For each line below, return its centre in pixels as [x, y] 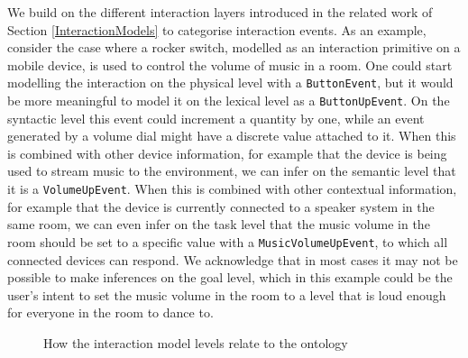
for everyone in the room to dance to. [110, 312]
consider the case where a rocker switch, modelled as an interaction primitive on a [234, 47]
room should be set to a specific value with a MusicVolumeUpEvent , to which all [228, 241]
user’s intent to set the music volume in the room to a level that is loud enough [227, 294]
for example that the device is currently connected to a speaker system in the [221, 206]
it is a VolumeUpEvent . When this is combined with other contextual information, [232, 189]
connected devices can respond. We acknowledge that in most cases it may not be [233, 259]
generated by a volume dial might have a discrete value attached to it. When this [232, 136]
